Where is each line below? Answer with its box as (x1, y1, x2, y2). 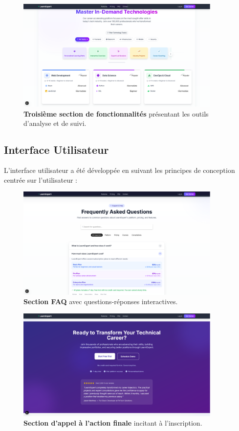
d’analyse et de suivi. (23, 118, 87, 128)
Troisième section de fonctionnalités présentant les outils (23, 108, 209, 119)
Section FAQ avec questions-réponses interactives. (23, 296, 178, 307)
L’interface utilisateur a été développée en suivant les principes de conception (4, 165, 235, 175)
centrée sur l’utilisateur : (4, 174, 77, 185)
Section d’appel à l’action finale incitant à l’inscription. (23, 418, 202, 428)
